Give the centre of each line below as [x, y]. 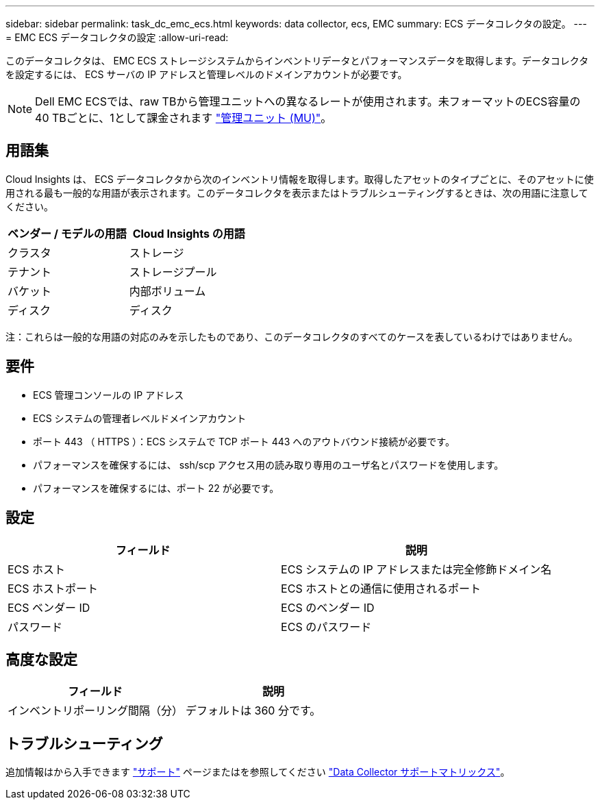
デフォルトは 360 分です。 [253, 711]
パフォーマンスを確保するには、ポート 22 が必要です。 [156, 488]
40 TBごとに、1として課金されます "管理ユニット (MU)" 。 [184, 118]
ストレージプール [173, 272]
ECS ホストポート [53, 588]
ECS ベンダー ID [49, 607]
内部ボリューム [167, 291]
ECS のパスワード [326, 627]
